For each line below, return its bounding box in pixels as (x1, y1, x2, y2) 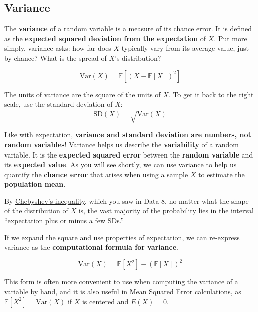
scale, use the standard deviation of (4, 99, 113, 109)
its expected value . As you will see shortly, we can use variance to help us (4, 159, 237, 170)
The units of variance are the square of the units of (4, 89, 161, 99)
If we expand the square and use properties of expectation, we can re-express (4, 232, 240, 242)
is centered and (82, 296, 129, 306)
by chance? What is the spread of (4, 52, 107, 63)
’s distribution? (115, 52, 161, 63)
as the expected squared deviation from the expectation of (4, 33, 206, 43)
